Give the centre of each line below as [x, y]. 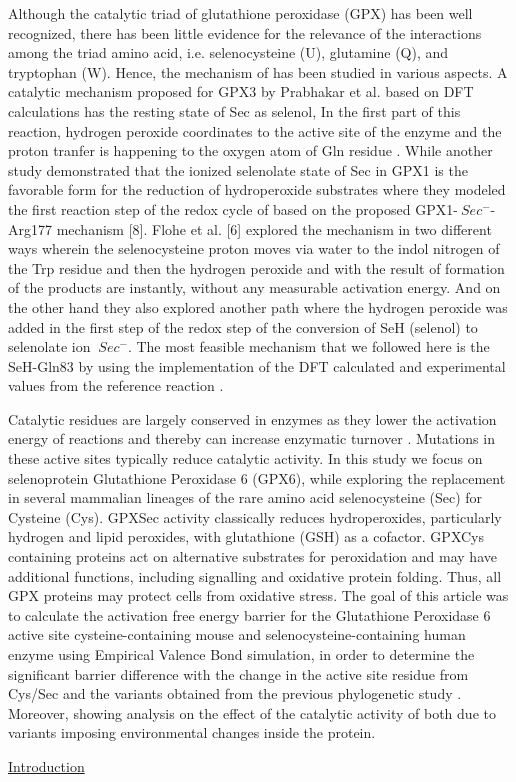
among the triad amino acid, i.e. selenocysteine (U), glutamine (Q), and [228, 52]
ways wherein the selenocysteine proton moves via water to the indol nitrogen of [254, 248]
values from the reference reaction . [116, 385]
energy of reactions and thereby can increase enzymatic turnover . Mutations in [251, 438]
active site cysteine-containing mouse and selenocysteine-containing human [237, 634]
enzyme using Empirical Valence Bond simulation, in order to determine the [241, 654]
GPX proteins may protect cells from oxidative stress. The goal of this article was [258, 595]
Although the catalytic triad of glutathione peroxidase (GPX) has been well [240, 13]
